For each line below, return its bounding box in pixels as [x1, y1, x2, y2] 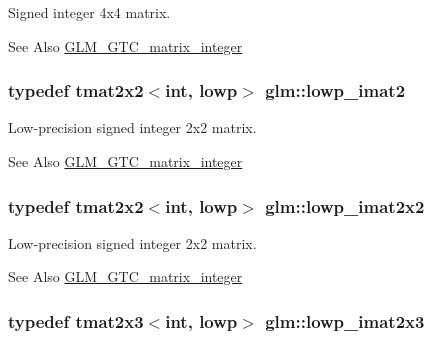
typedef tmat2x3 [8, 308, 144, 333]
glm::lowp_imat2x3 [265, 308, 425, 333]
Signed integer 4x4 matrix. [8, 2, 171, 22]
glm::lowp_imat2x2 [265, 193, 425, 218]
